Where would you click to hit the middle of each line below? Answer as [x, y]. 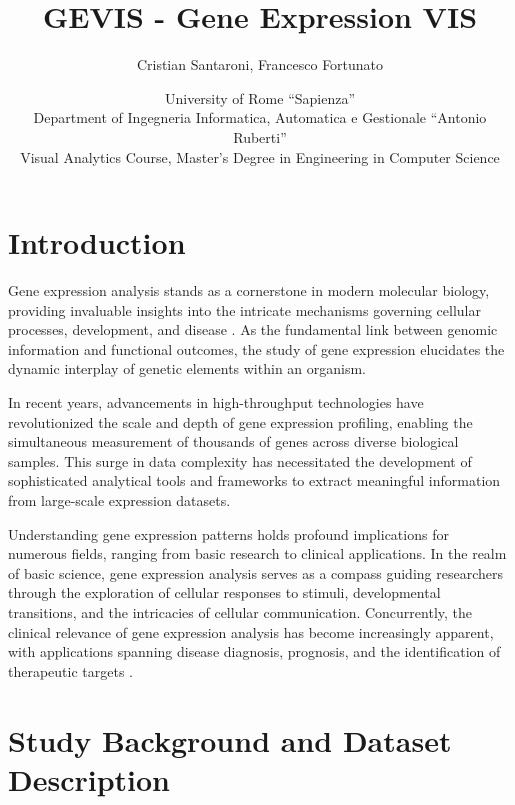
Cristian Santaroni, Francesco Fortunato [260, 64]
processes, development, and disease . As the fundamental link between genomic [253, 329]
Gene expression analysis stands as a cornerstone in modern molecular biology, [249, 290]
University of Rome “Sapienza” [260, 97]
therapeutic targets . [71, 670]
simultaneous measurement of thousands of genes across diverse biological [233, 441]
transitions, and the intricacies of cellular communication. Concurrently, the [240, 611]
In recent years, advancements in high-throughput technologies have [216, 402]
